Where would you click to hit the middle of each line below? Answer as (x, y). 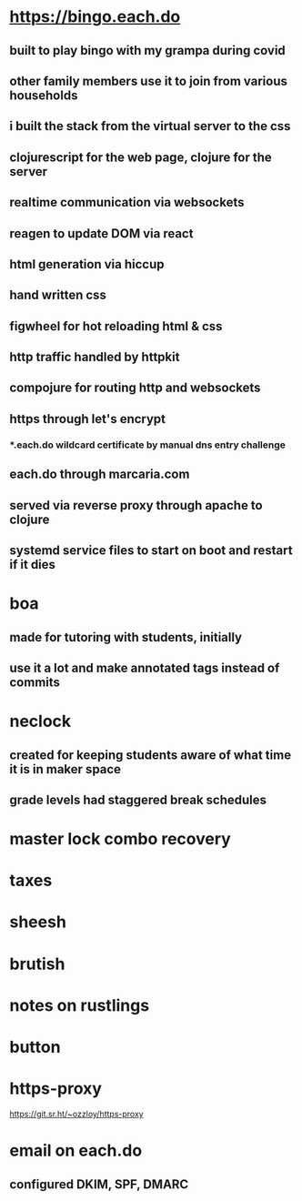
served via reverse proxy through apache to (136, 505)
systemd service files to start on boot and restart (151, 550)
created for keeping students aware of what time (151, 755)
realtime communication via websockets (127, 202)
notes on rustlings (80, 1005)
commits (35, 682)
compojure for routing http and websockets (135, 388)
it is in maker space (65, 769)
